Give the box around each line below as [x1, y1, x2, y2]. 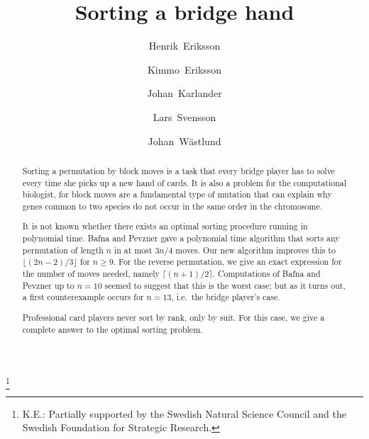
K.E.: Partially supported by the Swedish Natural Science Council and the [22, 406, 346, 421]
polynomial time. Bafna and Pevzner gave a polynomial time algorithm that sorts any [22, 232, 340, 244]
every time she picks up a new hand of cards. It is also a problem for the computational [22, 176, 347, 188]
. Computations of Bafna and [212, 268, 321, 280]
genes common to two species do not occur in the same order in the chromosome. [22, 200, 322, 212]
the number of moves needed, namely [22, 268, 160, 280]
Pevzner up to [22, 279, 75, 291]
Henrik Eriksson [148, 38, 221, 53]
